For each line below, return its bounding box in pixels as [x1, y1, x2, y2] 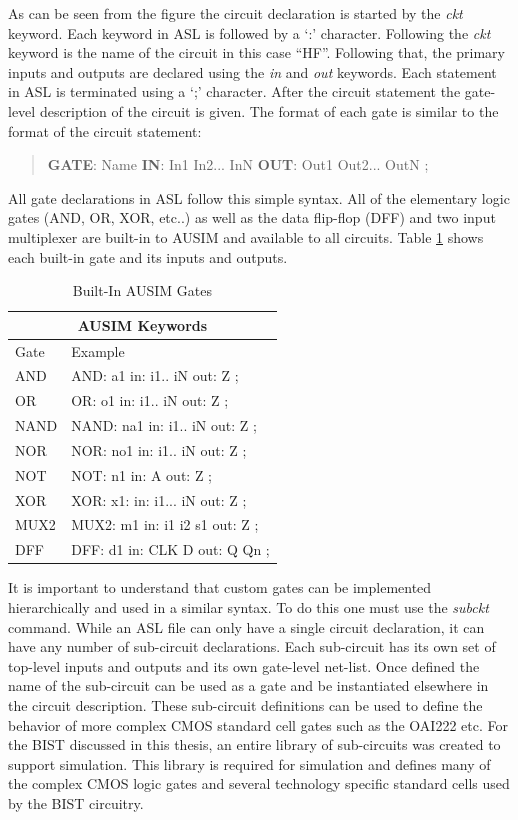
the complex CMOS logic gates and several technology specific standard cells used [8, 773, 510, 794]
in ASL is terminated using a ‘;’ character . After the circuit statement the [8, 81, 461, 102]
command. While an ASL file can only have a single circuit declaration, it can [8, 616, 485, 637]
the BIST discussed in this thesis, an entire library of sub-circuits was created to [8, 734, 501, 755]
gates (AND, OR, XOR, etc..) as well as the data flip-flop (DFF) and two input [8, 207, 496, 228]
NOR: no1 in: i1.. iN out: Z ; [71, 439, 247, 460]
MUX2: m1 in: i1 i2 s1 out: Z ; [71, 514, 259, 535]
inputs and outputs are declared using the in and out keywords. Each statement [8, 61, 497, 82]
